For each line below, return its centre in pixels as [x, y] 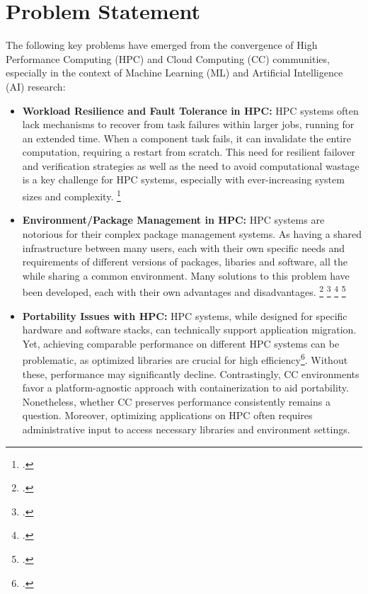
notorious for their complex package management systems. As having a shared [192, 233]
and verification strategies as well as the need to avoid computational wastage [191, 165]
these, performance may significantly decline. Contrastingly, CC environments [191, 373]
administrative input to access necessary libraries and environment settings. [186, 429]
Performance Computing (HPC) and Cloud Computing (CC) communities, [168, 58]
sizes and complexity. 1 [71, 195]
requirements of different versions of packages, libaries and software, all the [185, 262]
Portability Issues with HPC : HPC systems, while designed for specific [185, 315]
